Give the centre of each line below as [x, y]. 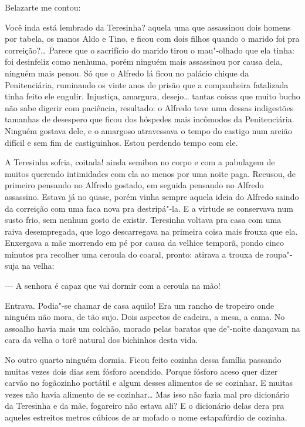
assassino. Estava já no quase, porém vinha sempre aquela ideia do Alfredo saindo [152, 196]
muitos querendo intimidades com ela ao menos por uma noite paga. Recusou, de [150, 173]
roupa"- [279, 254]
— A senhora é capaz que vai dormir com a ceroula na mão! [113, 286]
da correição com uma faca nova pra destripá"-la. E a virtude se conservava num [149, 208]
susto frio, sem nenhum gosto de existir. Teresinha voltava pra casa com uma [143, 220]
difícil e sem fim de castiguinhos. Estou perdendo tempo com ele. [121, 142]
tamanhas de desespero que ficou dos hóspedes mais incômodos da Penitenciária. [150, 119]
